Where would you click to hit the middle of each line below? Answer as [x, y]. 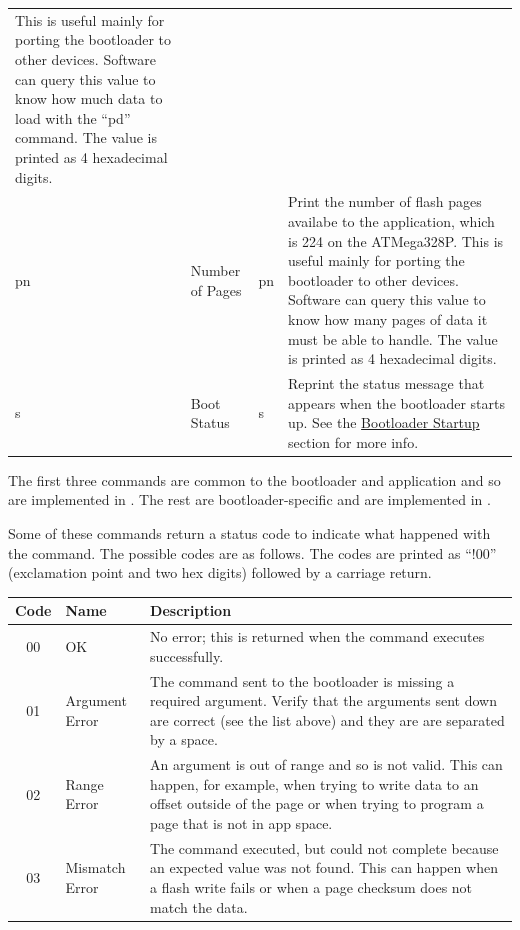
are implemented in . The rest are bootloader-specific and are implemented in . [249, 499]
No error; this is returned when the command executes [317, 636]
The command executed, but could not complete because [324, 847]
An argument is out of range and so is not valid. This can [326, 764]
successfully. [187, 655]
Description [191, 610]
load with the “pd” [73, 117]
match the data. [199, 906]
